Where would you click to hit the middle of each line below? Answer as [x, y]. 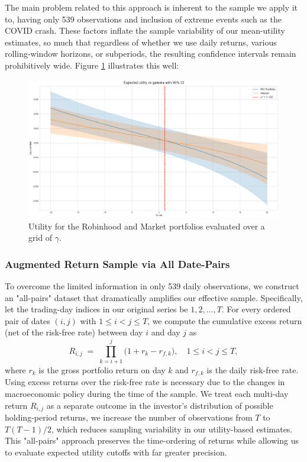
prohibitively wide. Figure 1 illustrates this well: [92, 65]
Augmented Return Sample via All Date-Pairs [117, 264]
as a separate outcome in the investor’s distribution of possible [160, 405]
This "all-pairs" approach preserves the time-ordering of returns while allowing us [152, 440]
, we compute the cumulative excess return [225, 320]
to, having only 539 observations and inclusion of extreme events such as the [143, 19]
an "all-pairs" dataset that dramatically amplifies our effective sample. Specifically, [154, 297]
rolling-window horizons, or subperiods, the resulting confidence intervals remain [151, 54]
